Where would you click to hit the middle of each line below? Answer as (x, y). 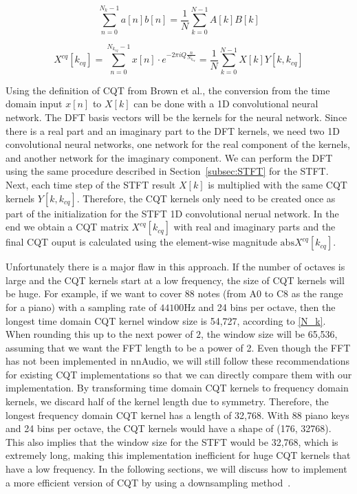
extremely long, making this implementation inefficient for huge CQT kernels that (178, 455)
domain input (34, 104)
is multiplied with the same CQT (278, 184)
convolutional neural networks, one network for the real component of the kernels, (178, 144)
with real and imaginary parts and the (255, 227)
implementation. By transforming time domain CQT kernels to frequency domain (177, 388)
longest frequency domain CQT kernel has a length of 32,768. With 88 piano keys (177, 415)
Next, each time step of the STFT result (91, 184)
